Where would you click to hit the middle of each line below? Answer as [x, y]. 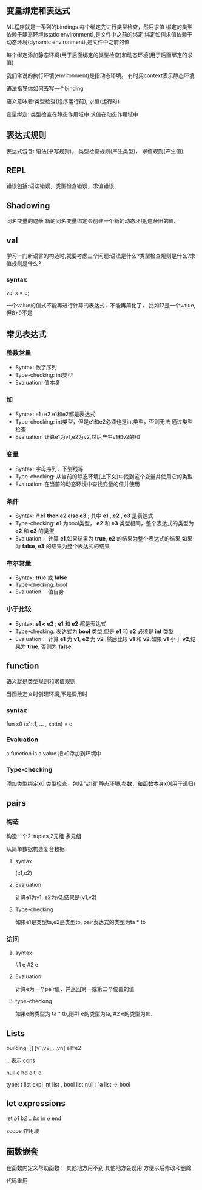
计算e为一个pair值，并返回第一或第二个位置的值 [75, 989]
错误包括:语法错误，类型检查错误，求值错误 [60, 186]
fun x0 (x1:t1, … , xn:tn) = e [39, 724]
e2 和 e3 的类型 [35, 531]
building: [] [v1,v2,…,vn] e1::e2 [44, 1048]
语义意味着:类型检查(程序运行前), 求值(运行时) [63, 101]
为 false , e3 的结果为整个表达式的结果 [62, 546]
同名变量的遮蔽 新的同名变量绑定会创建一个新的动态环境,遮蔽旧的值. [91, 221]
